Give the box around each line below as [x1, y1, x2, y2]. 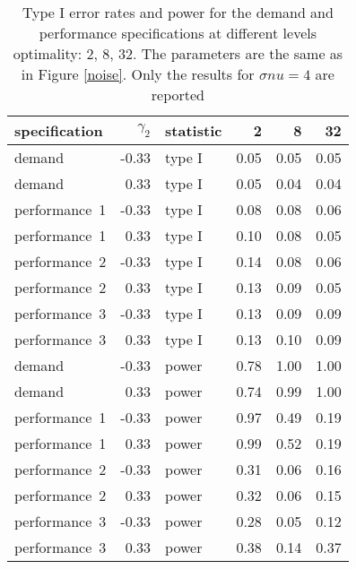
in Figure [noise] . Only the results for [21, 64, 255, 84]
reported [151, 84, 204, 105]
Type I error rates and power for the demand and [22, 2, 334, 22]
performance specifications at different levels [39, 22, 317, 43]
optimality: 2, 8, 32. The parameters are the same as [13, 43, 343, 64]
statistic [165, 120, 222, 141]
